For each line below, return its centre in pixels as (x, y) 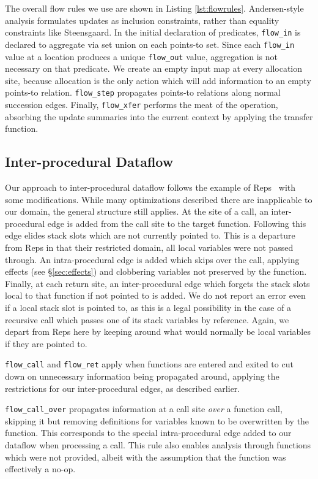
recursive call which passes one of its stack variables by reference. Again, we (147, 319)
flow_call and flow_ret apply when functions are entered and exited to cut (149, 364)
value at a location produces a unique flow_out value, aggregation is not (142, 56)
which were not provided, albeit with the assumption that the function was (146, 457)
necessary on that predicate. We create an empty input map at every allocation (154, 68)
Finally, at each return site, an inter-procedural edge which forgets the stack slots (157, 283)
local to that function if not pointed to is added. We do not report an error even (155, 295)
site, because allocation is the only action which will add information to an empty (158, 80)
